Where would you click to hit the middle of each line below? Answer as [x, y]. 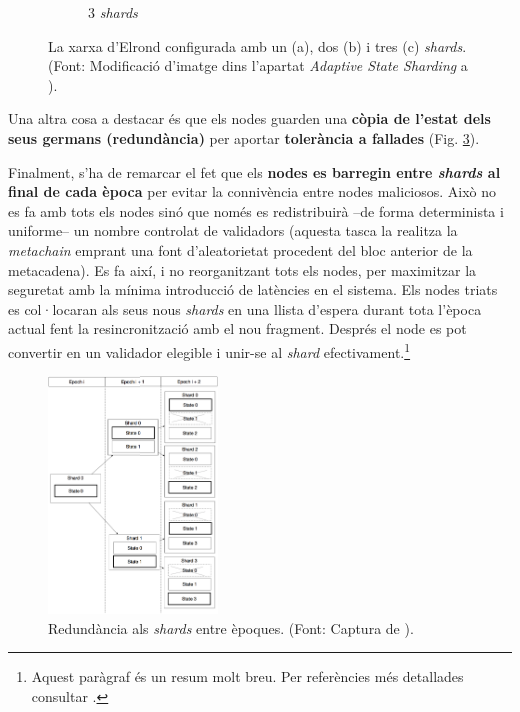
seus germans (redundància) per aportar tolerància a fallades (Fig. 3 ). [244, 137]
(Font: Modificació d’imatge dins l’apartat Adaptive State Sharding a [258, 65]
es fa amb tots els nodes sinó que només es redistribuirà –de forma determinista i [256, 210]
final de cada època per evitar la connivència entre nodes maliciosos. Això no [252, 191]
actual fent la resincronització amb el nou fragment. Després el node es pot [237, 328]
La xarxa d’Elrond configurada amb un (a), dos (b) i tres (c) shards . [257, 45]
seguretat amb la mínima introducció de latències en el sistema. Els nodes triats [253, 289]
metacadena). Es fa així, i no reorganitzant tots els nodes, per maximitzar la [242, 269]
